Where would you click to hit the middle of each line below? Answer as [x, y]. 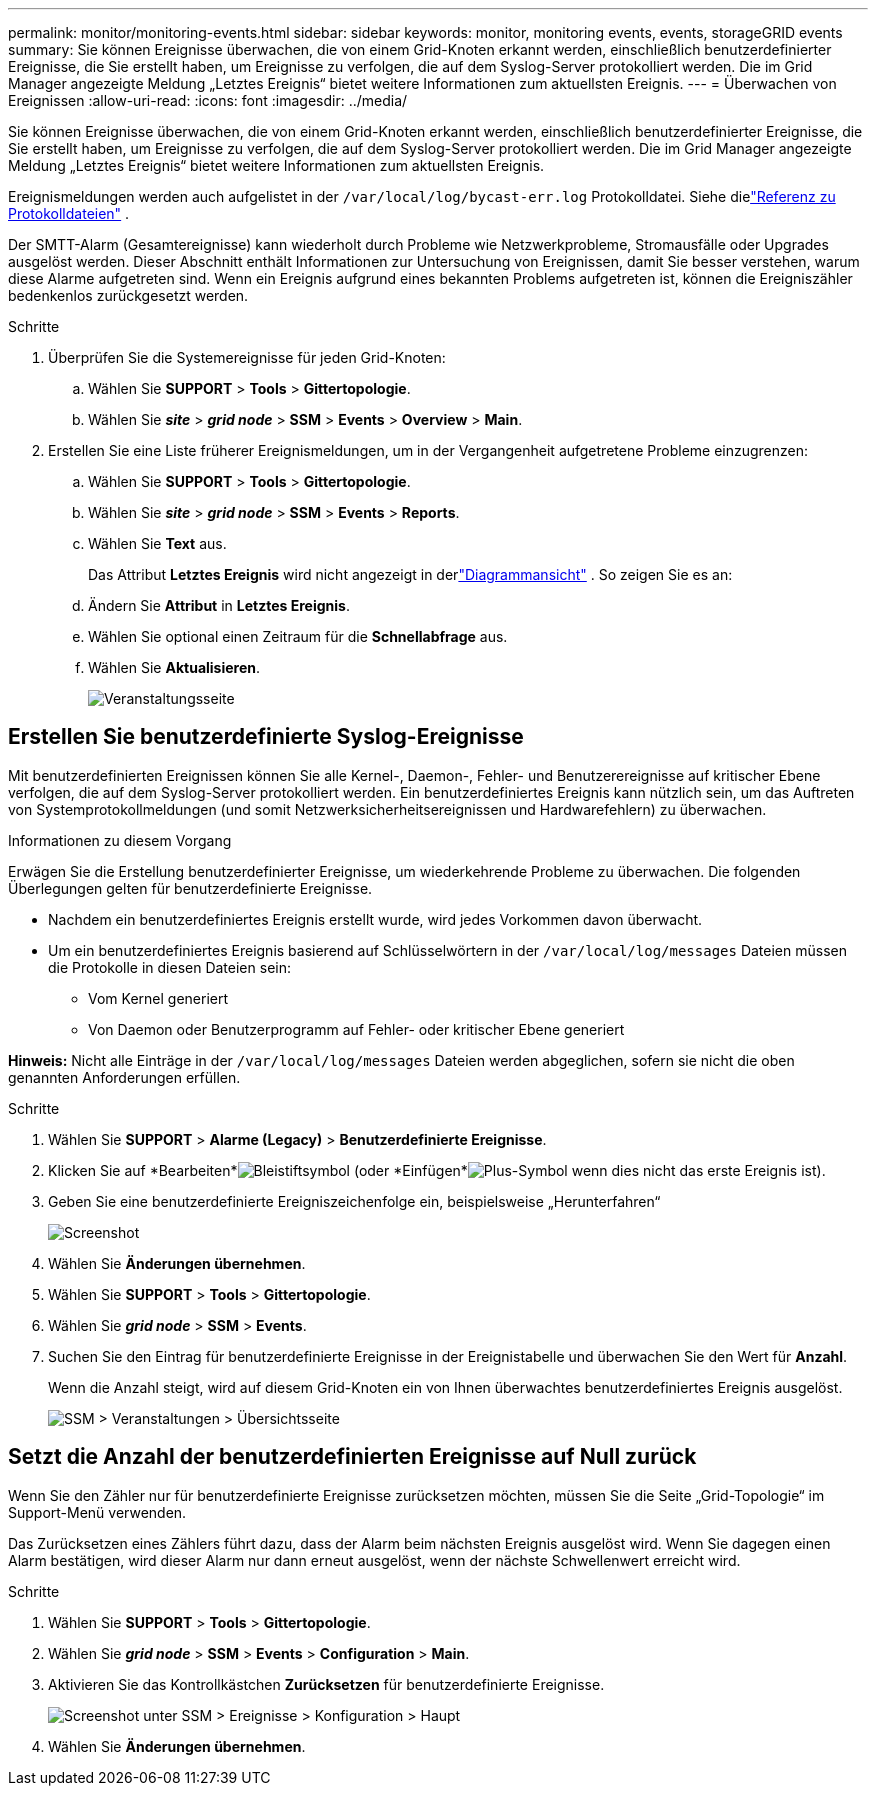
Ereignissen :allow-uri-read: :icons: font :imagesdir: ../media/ [208, 100]
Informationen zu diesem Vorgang [120, 840]
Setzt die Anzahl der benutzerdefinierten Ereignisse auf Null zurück [352, 1457]
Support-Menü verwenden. [97, 1512]
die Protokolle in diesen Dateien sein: [169, 967]
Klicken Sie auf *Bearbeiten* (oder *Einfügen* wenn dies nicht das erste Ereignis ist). [437, 1170]
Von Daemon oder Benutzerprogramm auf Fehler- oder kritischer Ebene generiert [356, 1029]
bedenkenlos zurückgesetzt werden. [128, 295]
